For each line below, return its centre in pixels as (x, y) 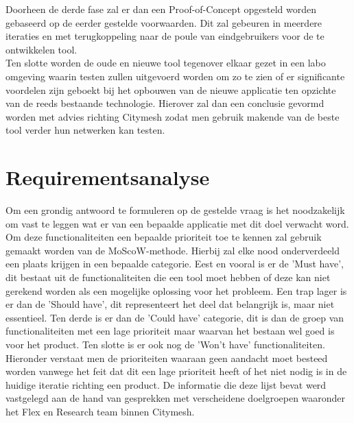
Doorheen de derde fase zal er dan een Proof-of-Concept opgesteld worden (161, 9)
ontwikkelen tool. (42, 49)
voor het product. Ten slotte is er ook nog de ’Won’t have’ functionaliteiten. (165, 344)
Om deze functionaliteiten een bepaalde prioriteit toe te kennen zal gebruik (164, 237)
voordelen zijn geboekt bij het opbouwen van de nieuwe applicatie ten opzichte (171, 89)
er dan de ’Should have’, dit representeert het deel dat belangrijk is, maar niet (170, 304)
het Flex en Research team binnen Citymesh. (100, 411)
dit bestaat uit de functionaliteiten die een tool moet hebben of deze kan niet (168, 277)
